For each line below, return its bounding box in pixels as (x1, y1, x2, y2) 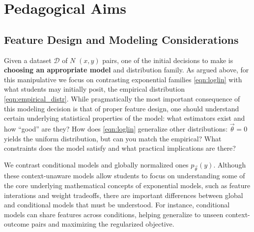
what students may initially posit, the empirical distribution (4, 84, 185, 94)
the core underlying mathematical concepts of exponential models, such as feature (4, 180, 251, 191)
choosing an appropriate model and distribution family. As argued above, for (4, 65, 249, 75)
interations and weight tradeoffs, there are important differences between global (4, 190, 243, 200)
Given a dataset (4, 55, 52, 65)
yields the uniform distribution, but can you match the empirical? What (4, 133, 222, 143)
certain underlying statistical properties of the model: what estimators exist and (4, 113, 245, 123)
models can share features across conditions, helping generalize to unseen (4, 209, 224, 219)
